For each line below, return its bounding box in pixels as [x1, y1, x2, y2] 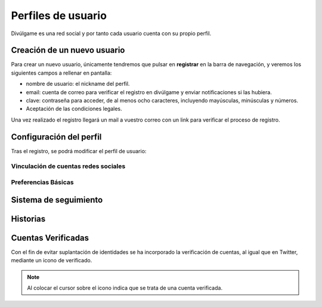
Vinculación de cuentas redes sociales [11, 162, 126, 170]
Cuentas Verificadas [11, 232, 89, 243]
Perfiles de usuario [11, 9, 107, 22]
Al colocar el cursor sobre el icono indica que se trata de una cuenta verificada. [27, 284, 223, 292]
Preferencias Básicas [11, 178, 74, 187]
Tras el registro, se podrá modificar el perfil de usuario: [11, 147, 147, 154]
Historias [11, 213, 46, 224]
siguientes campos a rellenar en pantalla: [11, 69, 112, 76]
